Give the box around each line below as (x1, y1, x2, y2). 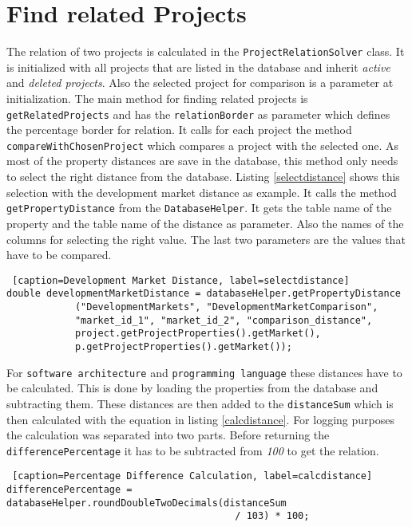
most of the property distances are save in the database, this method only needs (6, 152, 398, 169)
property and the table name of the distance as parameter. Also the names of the (6, 214, 404, 231)
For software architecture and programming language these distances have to (6, 364, 402, 380)
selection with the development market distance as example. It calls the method (6, 183, 397, 200)
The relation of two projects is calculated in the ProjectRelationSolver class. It (6, 43, 405, 60)
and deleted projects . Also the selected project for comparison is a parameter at (6, 74, 394, 91)
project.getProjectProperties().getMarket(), (74, 328, 321, 340)
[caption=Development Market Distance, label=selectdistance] (12, 274, 350, 286)
